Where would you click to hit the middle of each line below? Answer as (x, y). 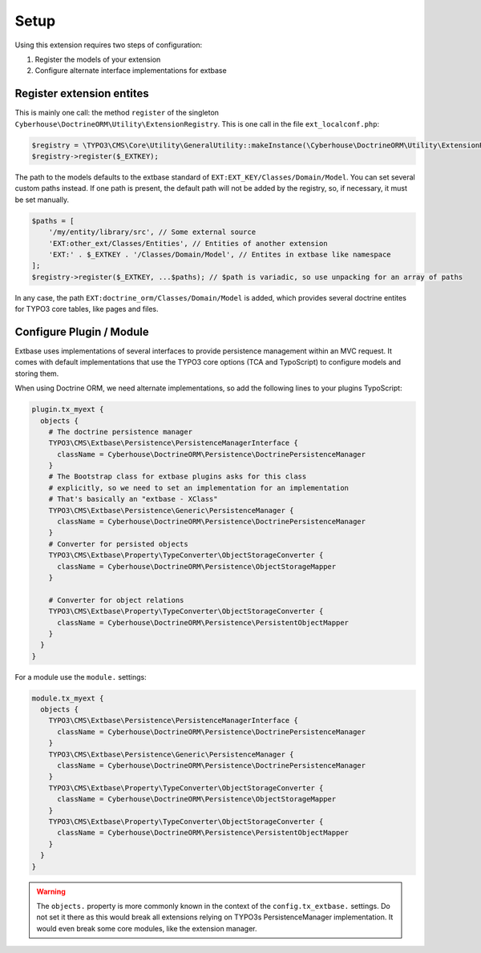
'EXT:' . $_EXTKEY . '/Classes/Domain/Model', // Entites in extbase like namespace (220, 254)
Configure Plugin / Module (82, 331)
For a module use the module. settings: (81, 676)
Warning (51, 891)
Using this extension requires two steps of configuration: (109, 45)
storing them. (37, 374)
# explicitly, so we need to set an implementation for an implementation (198, 488)
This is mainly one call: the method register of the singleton (117, 113)
